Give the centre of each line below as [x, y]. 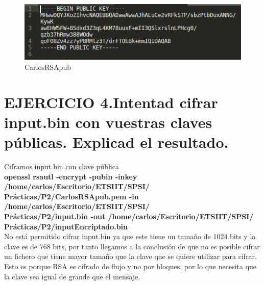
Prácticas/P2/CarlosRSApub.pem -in [71, 196]
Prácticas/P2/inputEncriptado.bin [66, 226]
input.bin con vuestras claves [108, 122]
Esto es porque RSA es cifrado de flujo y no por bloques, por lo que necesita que [130, 266]
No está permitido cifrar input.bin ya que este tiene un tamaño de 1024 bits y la [130, 236]
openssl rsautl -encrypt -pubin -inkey [71, 176]
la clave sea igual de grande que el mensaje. [72, 276]
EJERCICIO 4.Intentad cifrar [111, 102]
